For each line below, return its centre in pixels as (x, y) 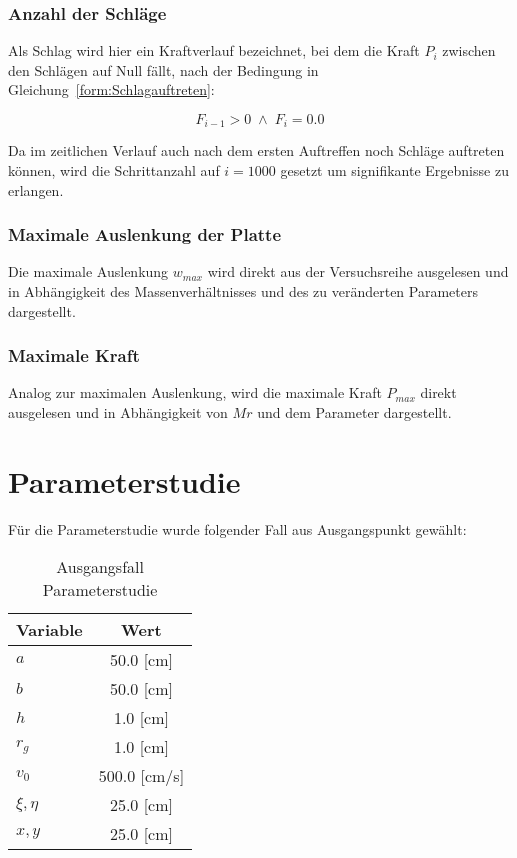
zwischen (469, 50)
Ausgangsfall (100, 567)
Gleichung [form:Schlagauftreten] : (111, 89)
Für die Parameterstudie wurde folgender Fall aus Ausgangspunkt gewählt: (237, 528)
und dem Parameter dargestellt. (354, 412)
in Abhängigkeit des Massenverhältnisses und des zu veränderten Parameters (243, 291)
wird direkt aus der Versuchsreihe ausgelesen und (358, 271)
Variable (49, 630)
